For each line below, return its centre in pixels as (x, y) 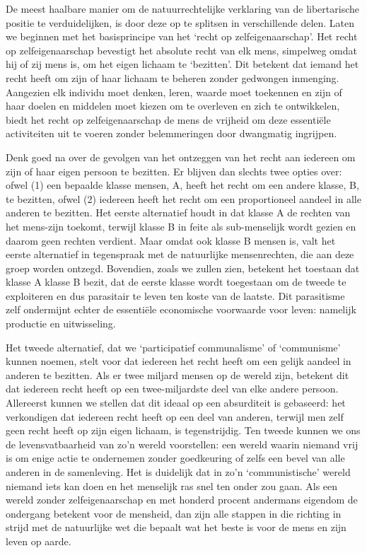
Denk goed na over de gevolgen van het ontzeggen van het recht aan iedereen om (181, 157)
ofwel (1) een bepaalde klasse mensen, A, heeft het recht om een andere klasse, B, (182, 185)
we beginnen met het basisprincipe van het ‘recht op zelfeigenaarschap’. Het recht (182, 36)
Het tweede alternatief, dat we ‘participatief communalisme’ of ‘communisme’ (173, 347)
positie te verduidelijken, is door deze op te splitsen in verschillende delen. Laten (180, 22)
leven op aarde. (39, 541)
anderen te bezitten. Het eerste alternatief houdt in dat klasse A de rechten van (178, 213)
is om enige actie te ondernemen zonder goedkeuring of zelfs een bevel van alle (175, 458)
